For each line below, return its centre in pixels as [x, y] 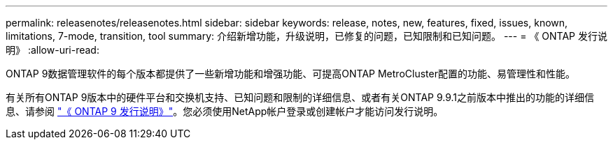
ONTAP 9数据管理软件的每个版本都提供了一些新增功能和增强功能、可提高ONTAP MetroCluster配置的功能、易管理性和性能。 [290, 74]
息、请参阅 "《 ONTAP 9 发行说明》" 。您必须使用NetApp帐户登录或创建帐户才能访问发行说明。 [225, 111]
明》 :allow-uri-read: [52, 50]
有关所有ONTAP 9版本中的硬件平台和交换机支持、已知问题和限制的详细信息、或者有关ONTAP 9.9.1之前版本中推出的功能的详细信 [300, 97]
